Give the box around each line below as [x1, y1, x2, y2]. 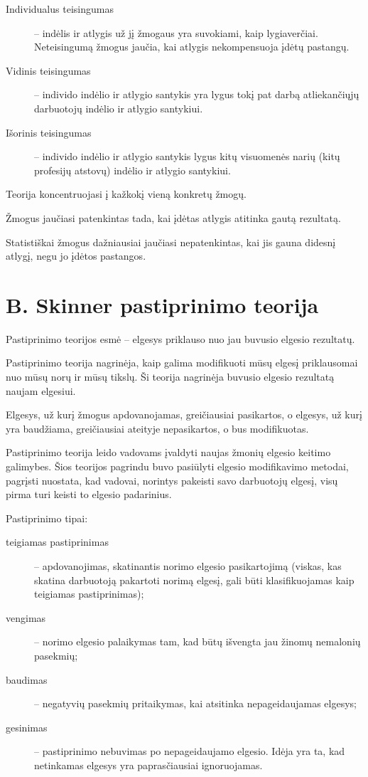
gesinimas [6, 719, 48, 734]
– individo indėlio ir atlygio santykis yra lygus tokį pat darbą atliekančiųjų [34, 87, 359, 102]
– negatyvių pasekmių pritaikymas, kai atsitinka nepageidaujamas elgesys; [34, 696, 357, 711]
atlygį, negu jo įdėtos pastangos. [6, 248, 146, 263]
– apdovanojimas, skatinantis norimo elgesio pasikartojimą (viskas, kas [34, 558, 342, 573]
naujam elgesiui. [6, 383, 76, 398]
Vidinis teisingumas [6, 63, 91, 78]
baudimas [6, 672, 48, 687]
